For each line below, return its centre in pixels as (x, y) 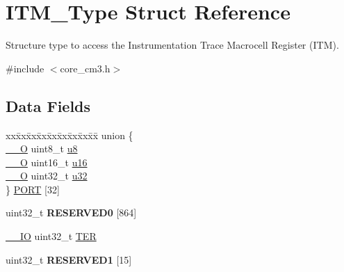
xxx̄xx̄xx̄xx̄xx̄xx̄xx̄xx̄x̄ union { (69, 135)
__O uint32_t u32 (47, 176)
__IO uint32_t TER (51, 236)
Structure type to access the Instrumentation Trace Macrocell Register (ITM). (172, 45)
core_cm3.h (85, 68)
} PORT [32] (33, 189)
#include (25, 68)
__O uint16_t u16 (47, 162)
